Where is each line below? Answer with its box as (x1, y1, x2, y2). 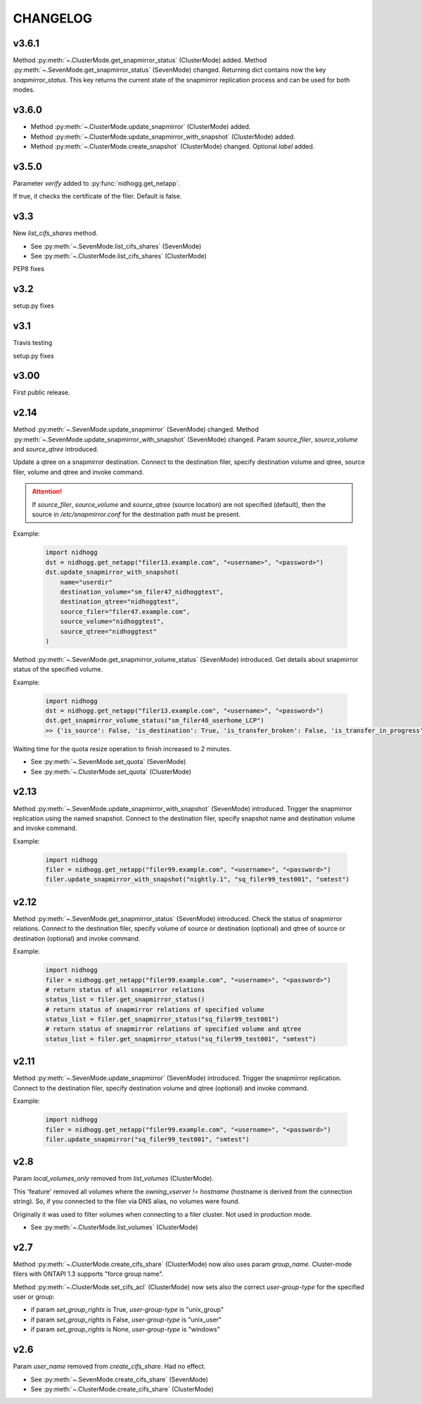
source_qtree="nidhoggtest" (60, 627, 158, 635)
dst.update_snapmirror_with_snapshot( (45, 568, 179, 577)
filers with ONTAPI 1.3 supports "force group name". (13, 1270, 164, 1278)
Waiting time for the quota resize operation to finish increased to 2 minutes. (13, 744, 231, 753)
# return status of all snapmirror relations (45, 986, 205, 994)
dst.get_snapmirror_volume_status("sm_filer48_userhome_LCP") (45, 717, 264, 725)
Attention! (32, 487, 63, 496)
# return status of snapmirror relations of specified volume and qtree (45, 1025, 302, 1033)
